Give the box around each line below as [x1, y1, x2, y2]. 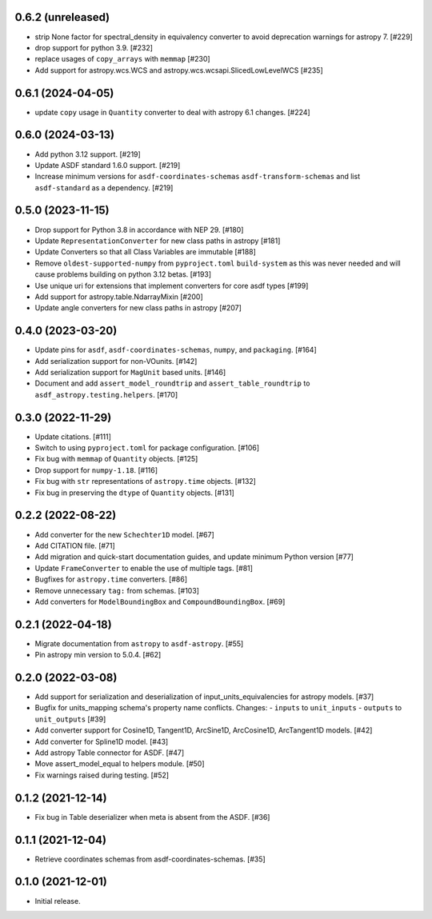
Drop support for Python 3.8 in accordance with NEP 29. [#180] [34, 225, 244, 234]
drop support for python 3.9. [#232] [34, 42, 154, 52]
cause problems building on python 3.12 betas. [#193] [34, 270, 212, 279]
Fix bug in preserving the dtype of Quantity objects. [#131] [34, 488, 235, 497]
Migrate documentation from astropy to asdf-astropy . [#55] [34, 638, 244, 648]
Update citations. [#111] [34, 432, 112, 442]
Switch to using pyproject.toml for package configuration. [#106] [34, 443, 260, 453]
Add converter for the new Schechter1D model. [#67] [34, 529, 215, 539]
